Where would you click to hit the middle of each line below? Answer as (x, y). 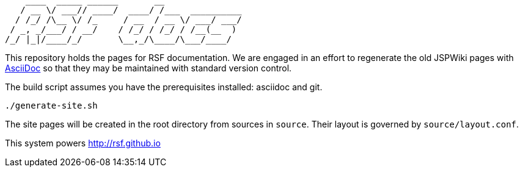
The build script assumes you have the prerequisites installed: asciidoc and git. (164, 87)
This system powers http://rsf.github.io (83, 143)
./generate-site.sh (51, 106)
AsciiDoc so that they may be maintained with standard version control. (148, 68)
